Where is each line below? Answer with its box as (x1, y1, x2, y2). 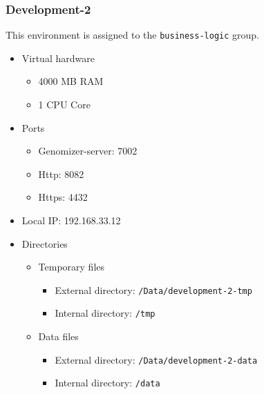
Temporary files (38, 259, 105, 274)
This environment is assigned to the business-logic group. (6, 28, 260, 42)
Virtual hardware (21, 50, 95, 65)
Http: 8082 (38, 166, 84, 181)
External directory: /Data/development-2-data (55, 352, 258, 366)
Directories (21, 236, 68, 250)
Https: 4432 (38, 190, 88, 204)
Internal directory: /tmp (55, 306, 155, 320)
